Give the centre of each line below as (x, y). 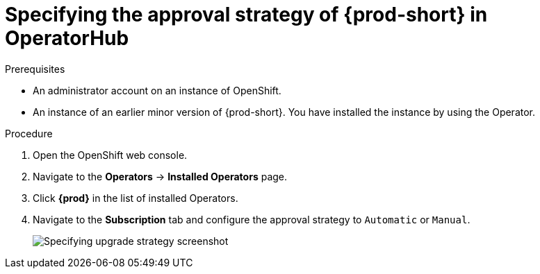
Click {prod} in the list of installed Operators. (136, 198)
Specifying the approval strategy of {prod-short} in (246, 15)
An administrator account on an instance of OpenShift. (157, 90)
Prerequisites (35, 69)
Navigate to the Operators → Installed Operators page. (160, 176)
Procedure (29, 133)
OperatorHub (67, 38)
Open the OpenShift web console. (110, 155)
